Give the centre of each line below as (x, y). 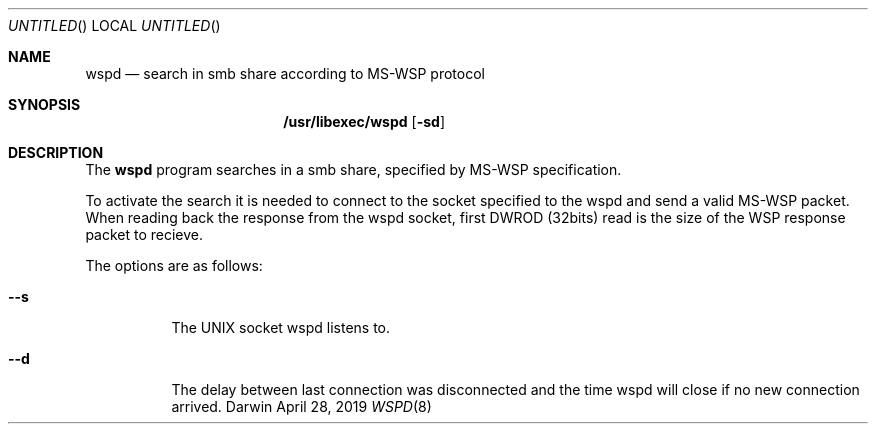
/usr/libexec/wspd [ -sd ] (364, 121)
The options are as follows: (174, 265)
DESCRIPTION (56, 152)
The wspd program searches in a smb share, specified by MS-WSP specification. (353, 169)
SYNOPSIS (44, 104)
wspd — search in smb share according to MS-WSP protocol (285, 73)
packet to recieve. (144, 234)
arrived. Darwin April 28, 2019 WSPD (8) (301, 406)
